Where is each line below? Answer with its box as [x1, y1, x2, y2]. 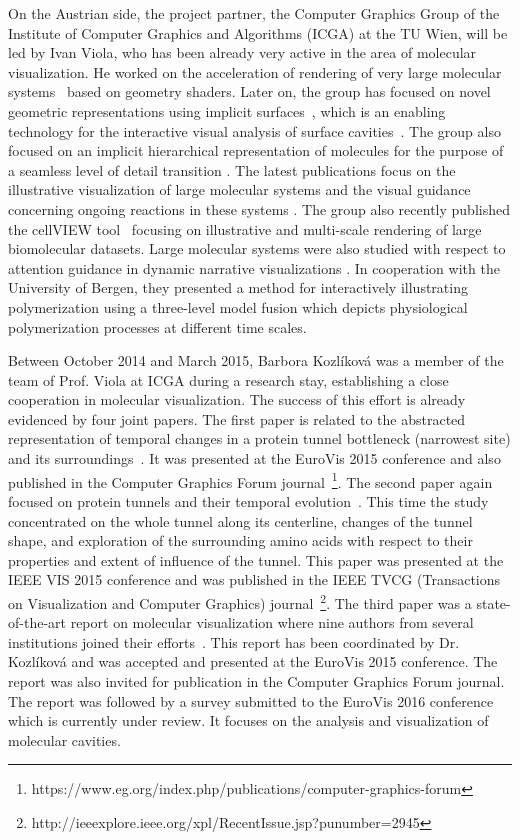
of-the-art [8, 612, 66, 633]
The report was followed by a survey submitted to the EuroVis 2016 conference [8, 690, 494, 711]
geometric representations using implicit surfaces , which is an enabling [8, 100, 446, 121]
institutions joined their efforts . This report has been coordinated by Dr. [8, 631, 460, 652]
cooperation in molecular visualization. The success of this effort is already [8, 389, 466, 410]
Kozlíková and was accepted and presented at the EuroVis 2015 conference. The [8, 651, 498, 672]
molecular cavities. [8, 729, 121, 750]
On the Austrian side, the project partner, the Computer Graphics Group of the [8, 3, 500, 23]
